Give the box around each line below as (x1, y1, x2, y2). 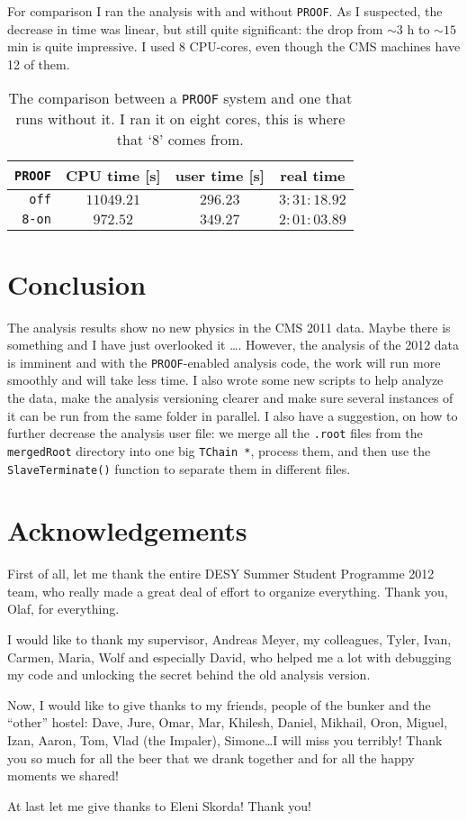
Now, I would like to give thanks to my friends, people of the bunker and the (7, 695, 431, 714)
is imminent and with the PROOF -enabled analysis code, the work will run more (7, 352, 441, 371)
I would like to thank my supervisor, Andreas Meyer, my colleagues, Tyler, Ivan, (7, 630, 452, 649)
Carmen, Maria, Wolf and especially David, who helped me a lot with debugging (7, 647, 452, 666)
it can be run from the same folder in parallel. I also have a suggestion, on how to (7, 406, 458, 424)
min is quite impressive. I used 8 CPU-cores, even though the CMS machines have (7, 37, 461, 56)
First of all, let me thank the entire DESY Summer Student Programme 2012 (7, 564, 435, 583)
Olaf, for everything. (7, 599, 120, 618)
